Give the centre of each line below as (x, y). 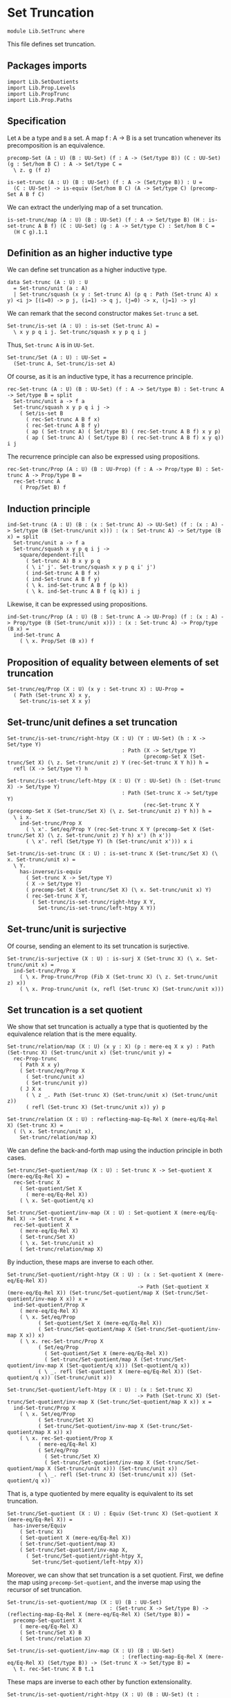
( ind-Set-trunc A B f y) (63, 580)
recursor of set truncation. (45, 1590)
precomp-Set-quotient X (47, 1621)
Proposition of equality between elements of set (113, 662)
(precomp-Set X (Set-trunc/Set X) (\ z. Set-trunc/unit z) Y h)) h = (110, 811)
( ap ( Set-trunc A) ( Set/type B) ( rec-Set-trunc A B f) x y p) (123, 432)
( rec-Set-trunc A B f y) (63, 426)
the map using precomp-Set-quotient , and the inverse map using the (104, 1582)
